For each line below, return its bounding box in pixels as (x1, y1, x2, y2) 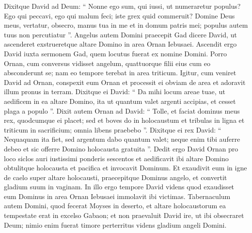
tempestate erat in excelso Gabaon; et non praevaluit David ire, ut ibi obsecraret (4, 210, 244, 220)
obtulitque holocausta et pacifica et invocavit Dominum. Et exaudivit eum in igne (4, 163, 247, 173)
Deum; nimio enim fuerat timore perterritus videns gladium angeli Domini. (4, 219, 227, 230)
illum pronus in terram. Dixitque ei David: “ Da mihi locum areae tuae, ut (4, 86, 225, 97)
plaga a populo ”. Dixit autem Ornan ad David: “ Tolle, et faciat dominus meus (4, 105, 240, 116)
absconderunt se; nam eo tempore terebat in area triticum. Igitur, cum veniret (4, 67, 236, 78)
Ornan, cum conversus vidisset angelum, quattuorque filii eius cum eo (4, 58, 210, 68)
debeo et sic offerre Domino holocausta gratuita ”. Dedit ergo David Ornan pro (4, 143, 238, 153)
